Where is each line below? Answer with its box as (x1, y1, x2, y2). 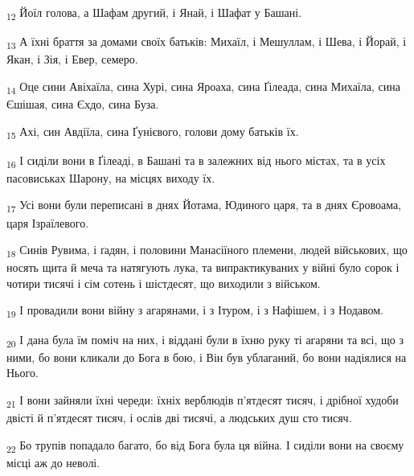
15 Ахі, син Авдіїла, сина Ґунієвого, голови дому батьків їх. (6, 122, 299, 142)
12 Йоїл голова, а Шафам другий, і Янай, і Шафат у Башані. (6, 4, 302, 23)
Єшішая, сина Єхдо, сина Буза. (6, 95, 159, 112)
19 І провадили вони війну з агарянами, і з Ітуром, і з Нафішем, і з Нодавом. (6, 302, 383, 321)
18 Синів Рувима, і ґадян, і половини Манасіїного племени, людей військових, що (6, 241, 408, 260)
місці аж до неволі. (6, 453, 100, 470)
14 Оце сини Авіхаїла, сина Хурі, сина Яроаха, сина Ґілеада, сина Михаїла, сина (6, 77, 400, 96)
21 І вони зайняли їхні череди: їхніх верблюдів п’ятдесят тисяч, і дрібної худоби (6, 391, 399, 410)
